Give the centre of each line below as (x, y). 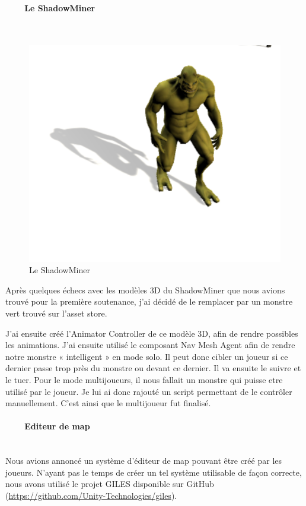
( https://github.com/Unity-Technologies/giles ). (91, 495)
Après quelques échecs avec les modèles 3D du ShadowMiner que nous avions (145, 290)
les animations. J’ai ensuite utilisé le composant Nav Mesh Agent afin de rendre (150, 345)
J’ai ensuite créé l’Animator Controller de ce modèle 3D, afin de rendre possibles (152, 333)
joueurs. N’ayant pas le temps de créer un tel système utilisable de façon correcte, (154, 472)
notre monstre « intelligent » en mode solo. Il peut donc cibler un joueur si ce (147, 356)
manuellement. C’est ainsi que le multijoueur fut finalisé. (108, 403)
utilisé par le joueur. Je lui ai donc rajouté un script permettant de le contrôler (149, 391)
